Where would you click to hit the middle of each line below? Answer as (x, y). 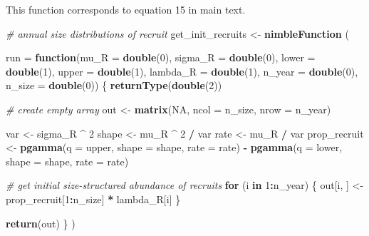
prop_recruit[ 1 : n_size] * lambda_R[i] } (93, 199)
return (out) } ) (41, 223)
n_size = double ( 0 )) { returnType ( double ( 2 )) (114, 85)
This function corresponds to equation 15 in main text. (126, 9)
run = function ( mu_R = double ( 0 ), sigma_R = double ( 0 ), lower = (161, 57)
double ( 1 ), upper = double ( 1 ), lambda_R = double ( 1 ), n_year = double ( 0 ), (182, 71)
